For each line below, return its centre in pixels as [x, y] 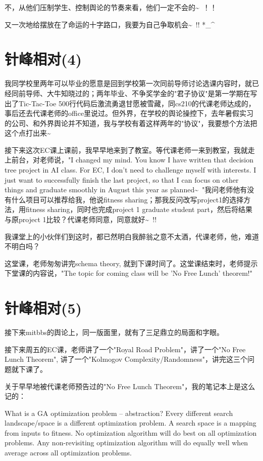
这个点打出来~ [28, 133]
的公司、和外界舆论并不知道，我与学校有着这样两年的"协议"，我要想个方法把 [131, 123]
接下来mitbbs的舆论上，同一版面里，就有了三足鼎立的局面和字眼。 [114, 332]
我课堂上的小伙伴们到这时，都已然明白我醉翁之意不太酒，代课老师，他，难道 [132, 236]
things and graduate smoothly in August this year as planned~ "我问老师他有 [126, 190]
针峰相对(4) [43, 59]
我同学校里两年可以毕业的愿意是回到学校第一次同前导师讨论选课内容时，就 [128, 83]
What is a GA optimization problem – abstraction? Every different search [119, 413]
